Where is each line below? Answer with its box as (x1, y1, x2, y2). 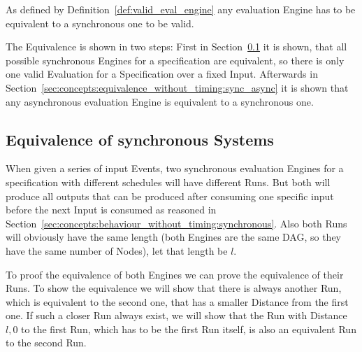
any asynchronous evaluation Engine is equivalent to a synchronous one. (6, 94, 314, 108)
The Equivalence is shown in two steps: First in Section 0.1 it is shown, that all (6, 39, 347, 54)
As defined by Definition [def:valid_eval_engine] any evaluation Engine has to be (6, 2, 356, 16)
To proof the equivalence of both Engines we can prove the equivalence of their (6, 267, 344, 281)
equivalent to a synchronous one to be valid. (6, 15, 194, 30)
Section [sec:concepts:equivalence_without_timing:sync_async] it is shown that (6, 80, 349, 94)
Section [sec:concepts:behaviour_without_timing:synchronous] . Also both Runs (6, 216, 347, 230)
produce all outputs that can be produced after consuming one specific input (6, 188, 334, 203)
